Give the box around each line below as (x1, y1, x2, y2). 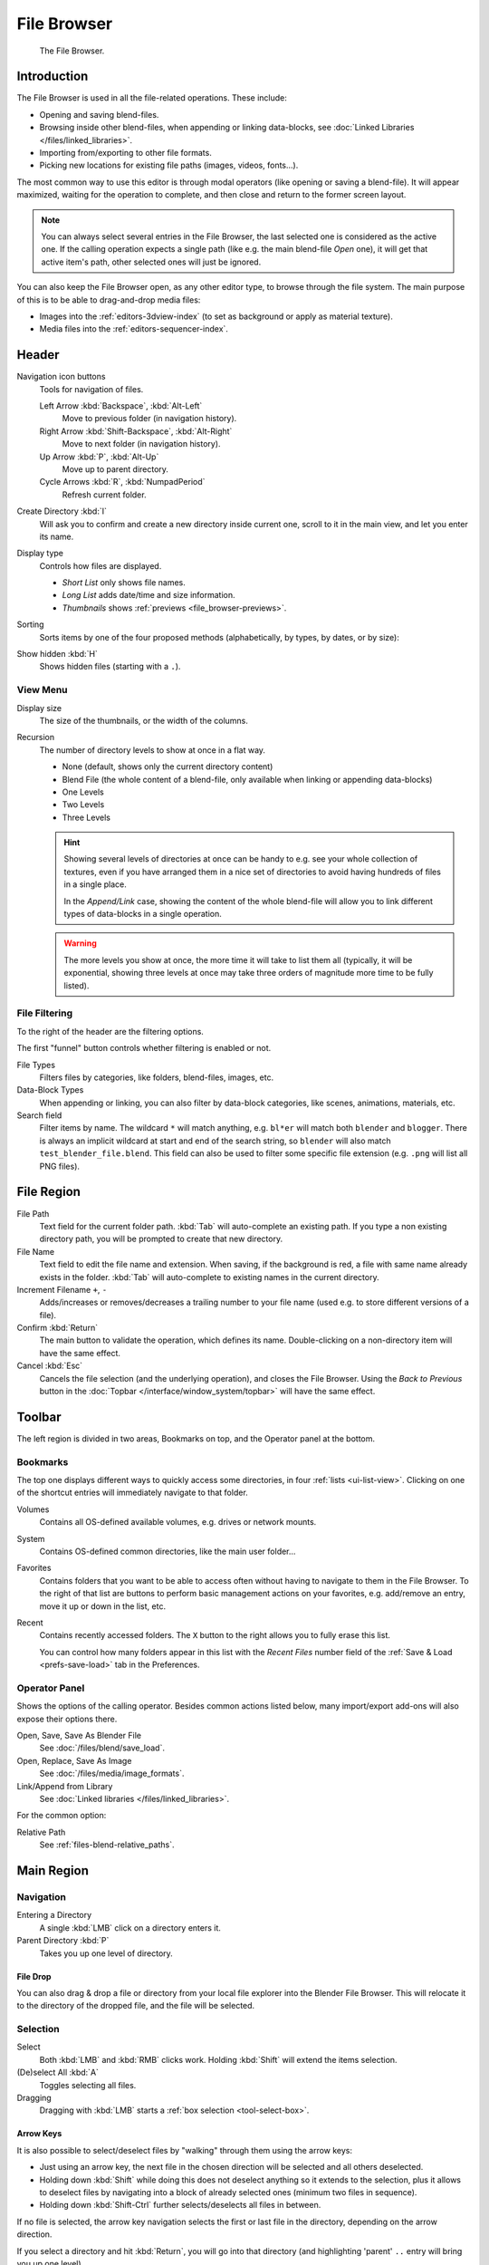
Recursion (16, 732, 54, 743)
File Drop (16, 1971, 52, 1981)
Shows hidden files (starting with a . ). (39, 661, 181, 672)
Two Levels (62, 799, 105, 810)
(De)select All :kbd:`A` (16, 2067, 100, 2078)
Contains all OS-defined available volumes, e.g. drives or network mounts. (39, 1517, 317, 1528)
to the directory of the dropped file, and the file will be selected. (16, 2000, 255, 2011)
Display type (16, 548, 63, 559)
